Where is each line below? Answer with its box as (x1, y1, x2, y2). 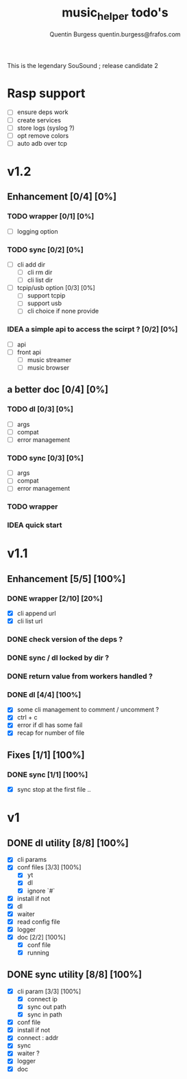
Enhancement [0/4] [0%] (7, 191, 117, 203)
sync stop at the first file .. (16, 786, 91, 794)
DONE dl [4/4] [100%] (7, 689, 82, 699)
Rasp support (7, 85, 86, 101)
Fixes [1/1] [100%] (7, 749, 85, 761)
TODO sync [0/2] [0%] (7, 245, 84, 254)
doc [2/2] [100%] (16, 933, 66, 941)
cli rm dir (27, 268, 53, 276)
